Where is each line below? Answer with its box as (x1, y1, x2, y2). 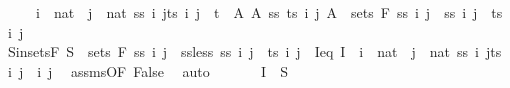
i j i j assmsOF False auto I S (7, 60, 288, 81)
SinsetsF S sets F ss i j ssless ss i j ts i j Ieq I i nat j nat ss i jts (7, 41, 502, 62)
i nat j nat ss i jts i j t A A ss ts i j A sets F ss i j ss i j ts (35, 2, 503, 22)
